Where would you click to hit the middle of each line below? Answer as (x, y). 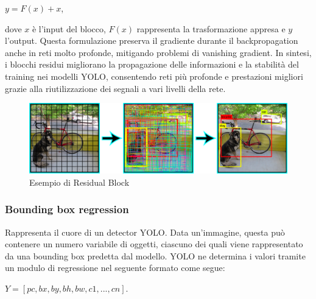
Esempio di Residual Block (79, 182)
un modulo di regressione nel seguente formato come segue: (115, 268)
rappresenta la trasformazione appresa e (211, 28)
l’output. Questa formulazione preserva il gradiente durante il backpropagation (152, 40)
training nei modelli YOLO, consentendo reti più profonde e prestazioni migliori (154, 76)
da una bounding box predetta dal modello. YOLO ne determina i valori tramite (155, 255)
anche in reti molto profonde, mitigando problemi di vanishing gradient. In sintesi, (158, 52)
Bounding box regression (67, 209)
